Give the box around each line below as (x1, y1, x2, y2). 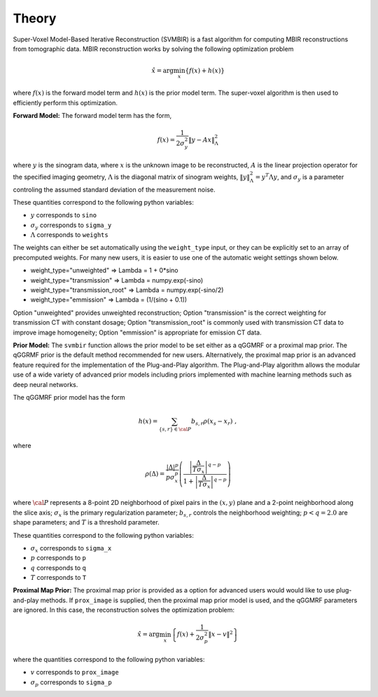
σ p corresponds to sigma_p (30, 677, 112, 688)
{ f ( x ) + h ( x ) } (185, 67, 225, 75)
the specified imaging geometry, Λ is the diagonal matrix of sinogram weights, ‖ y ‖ (13, 172, 250, 181)
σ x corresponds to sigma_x (30, 543, 112, 554)
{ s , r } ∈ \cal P (158, 426, 192, 433)
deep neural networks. (13, 380, 78, 388)
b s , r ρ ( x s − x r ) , (190, 417, 237, 427)
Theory (13, 11, 57, 26)
